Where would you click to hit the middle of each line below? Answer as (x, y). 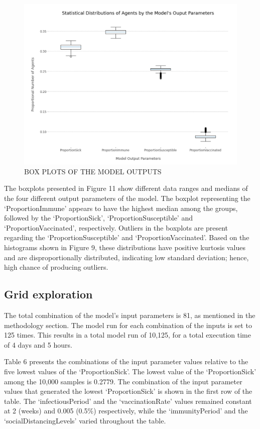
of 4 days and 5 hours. (38, 344)
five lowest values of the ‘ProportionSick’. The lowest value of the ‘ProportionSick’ (130, 371)
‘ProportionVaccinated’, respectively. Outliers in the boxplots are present (116, 227)
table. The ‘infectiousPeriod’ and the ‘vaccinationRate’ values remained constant (128, 401)
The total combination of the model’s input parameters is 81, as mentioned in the (130, 315)
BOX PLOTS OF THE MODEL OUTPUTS (93, 171)
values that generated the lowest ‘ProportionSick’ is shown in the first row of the (128, 391)
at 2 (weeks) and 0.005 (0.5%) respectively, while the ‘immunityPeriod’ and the (126, 411)
